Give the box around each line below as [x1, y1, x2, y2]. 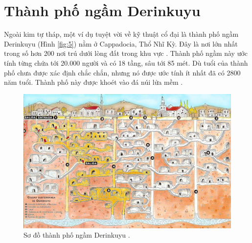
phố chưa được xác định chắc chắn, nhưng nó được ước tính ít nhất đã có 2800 [4, 67, 241, 77]
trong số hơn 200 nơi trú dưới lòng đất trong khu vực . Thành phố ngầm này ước [4, 48, 248, 58]
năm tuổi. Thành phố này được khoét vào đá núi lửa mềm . [4, 77, 183, 87]
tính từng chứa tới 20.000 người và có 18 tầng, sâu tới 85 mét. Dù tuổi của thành [4, 57, 248, 68]
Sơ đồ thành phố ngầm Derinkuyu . [23, 230, 130, 240]
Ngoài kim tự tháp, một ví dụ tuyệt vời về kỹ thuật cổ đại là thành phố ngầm [4, 29, 239, 39]
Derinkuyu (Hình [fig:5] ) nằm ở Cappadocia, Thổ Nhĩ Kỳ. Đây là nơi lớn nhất [4, 38, 238, 49]
